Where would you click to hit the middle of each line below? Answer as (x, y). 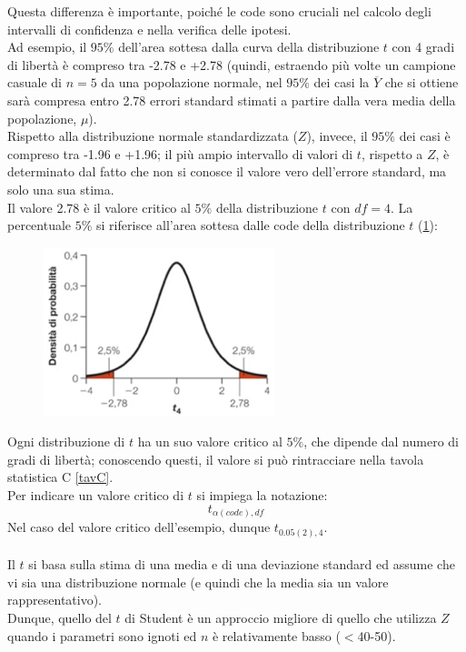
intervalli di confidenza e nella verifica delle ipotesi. (149, 29)
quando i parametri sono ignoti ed (102, 635)
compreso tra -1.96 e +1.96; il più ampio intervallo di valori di (180, 153)
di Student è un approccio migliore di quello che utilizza (281, 618)
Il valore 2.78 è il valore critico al (99, 207)
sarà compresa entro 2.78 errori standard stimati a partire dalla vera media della (232, 100)
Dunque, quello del (59, 618)
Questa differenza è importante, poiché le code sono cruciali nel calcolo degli (219, 11)
